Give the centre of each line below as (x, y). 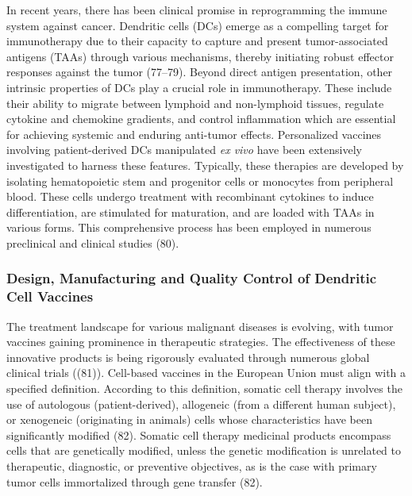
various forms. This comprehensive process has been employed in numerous (189, 227)
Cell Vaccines (50, 296)
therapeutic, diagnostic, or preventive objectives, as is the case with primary (192, 465)
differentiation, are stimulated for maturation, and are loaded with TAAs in (191, 211)
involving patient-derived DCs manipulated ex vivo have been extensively (184, 150)
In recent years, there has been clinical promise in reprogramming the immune (197, 10)
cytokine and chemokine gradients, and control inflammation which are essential (201, 119)
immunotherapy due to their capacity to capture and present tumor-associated (197, 41)
